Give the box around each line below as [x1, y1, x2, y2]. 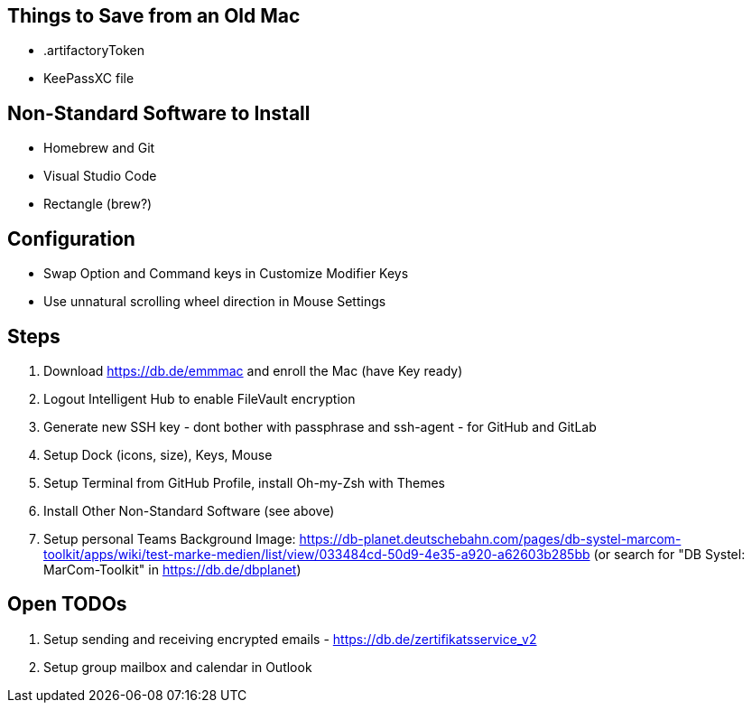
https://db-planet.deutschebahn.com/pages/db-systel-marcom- [299, 530, 682, 547]
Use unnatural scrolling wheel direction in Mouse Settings [43, 294, 386, 310]
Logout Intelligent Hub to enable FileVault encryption [43, 390, 356, 406]
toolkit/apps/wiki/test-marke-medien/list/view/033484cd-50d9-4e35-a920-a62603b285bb [43, 546, 590, 562]
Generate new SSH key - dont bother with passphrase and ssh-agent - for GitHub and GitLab [43, 418, 597, 434]
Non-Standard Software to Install [7, 101, 311, 125]
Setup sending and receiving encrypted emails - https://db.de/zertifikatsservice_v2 [43, 631, 537, 647]
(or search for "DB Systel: [593, 546, 746, 562]
